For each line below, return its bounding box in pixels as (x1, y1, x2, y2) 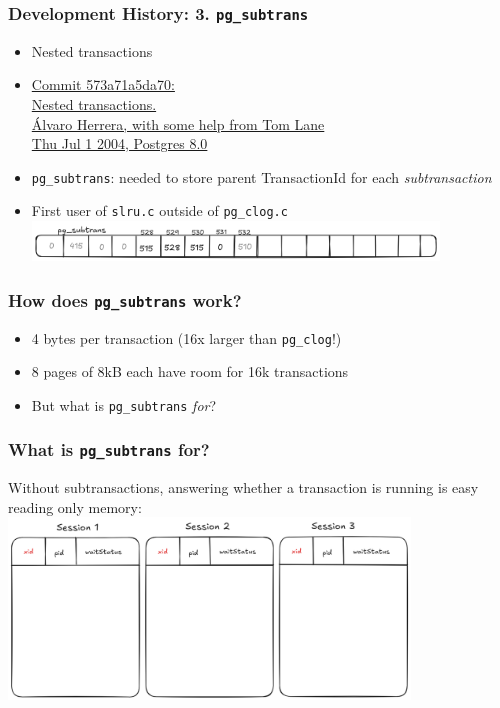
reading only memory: (8, 496, 142, 517)
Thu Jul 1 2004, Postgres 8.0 (31, 133, 208, 154)
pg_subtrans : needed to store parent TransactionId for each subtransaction (31, 166, 492, 187)
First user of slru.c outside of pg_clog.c (31, 200, 288, 221)
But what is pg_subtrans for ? (31, 394, 217, 415)
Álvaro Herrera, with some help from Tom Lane (31, 113, 325, 134)
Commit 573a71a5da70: (31, 74, 175, 95)
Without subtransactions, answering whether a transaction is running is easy (8, 477, 479, 498)
